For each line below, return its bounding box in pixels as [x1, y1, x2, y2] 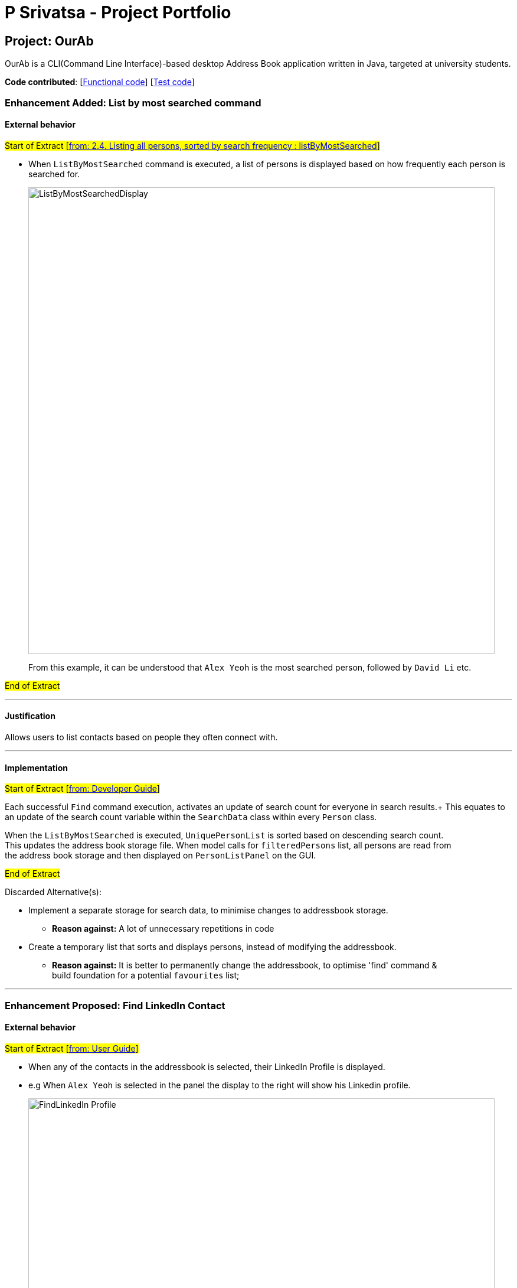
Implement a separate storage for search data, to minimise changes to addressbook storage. [28, 905, 388, 916]
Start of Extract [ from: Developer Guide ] [5, 783, 160, 794]
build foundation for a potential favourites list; [52, 970, 240, 981]
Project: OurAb [5, 33, 94, 48]
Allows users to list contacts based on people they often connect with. [5, 731, 278, 742]
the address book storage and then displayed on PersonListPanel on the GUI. [5, 850, 316, 861]
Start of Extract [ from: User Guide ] [5, 1043, 139, 1053]
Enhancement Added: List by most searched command [5, 96, 261, 109]
